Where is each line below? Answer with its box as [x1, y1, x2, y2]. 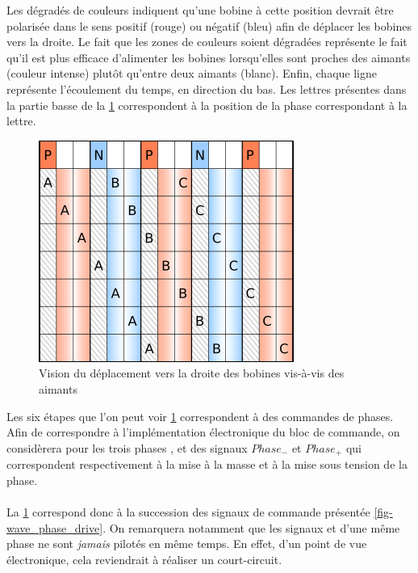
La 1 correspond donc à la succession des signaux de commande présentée [6, 503, 370, 520]
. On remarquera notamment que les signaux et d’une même [102, 519, 400, 536]
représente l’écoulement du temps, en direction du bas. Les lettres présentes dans [6, 80, 407, 97]
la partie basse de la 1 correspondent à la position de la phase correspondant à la [6, 96, 408, 113]
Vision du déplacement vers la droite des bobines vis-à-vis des [39, 364, 345, 381]
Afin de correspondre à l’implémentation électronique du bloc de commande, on [6, 423, 400, 440]
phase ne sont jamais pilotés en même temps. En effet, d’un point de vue [6, 535, 367, 552]
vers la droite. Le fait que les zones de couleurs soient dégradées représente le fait [6, 33, 408, 50]
